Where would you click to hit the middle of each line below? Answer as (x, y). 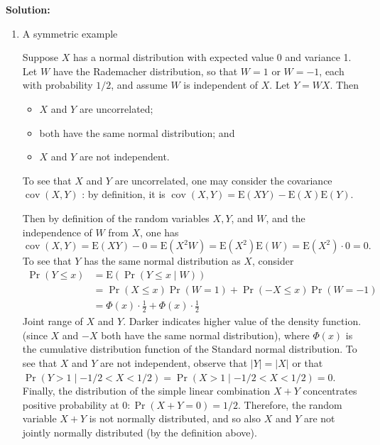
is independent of (221, 85)
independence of (57, 232)
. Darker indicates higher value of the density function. (242, 321)
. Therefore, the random (290, 404)
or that (308, 362)
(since (35, 335)
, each (332, 71)
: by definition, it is (124, 194)
